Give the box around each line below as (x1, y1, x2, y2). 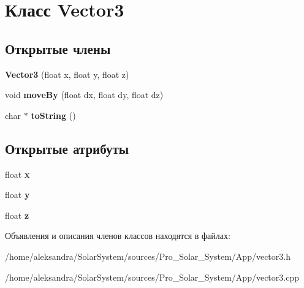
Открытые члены (5, 39, 111, 58)
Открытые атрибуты (5, 138, 129, 157)
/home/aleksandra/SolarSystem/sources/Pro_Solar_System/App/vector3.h (5, 249, 291, 262)
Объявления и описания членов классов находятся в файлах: (5, 229, 230, 242)
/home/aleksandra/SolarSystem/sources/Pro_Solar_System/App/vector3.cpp (5, 270, 299, 283)
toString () (31, 108, 76, 121)
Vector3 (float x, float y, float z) (5, 67, 129, 80)
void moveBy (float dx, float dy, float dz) (5, 88, 164, 101)
